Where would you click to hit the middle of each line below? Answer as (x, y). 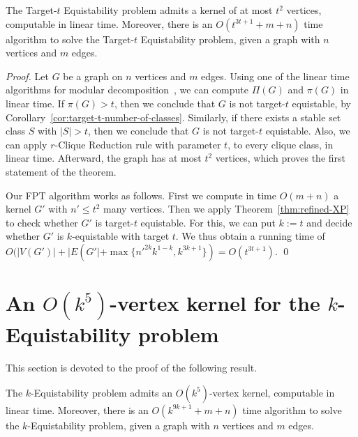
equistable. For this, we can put (208, 222)
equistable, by (321, 103)
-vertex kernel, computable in (272, 392)
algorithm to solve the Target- (70, 39)
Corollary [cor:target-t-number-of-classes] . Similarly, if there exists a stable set (173, 117)
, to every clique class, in (281, 144)
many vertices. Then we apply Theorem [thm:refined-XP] (226, 209)
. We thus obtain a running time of (250, 236)
